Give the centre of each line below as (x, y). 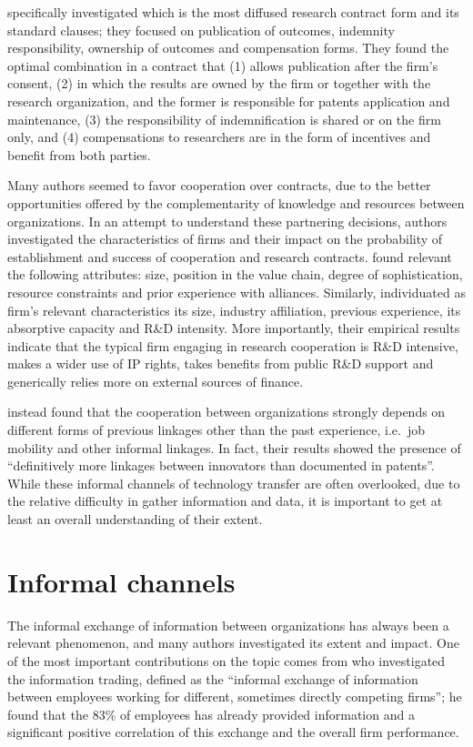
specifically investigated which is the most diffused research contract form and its (233, 12)
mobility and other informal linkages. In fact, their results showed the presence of (234, 447)
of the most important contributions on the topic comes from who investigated (226, 660)
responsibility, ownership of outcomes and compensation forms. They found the (228, 48)
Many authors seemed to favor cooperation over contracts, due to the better (219, 185)
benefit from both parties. (79, 154)
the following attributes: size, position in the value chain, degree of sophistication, (235, 274)
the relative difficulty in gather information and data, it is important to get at (225, 501)
